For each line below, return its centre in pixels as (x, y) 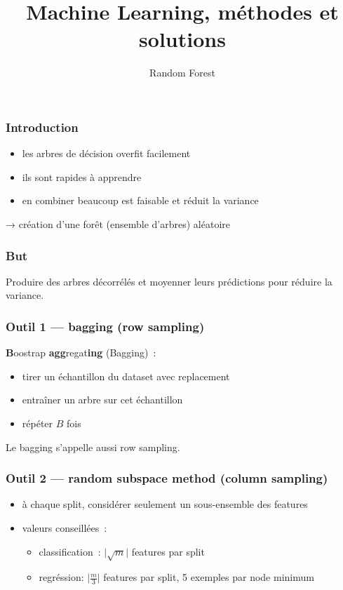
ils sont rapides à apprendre (82, 176)
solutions (182, 39)
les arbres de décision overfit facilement (106, 153)
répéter (38, 423)
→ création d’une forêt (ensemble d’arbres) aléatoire (118, 223)
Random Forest (182, 73)
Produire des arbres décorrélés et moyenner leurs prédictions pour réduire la (169, 281)
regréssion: (61, 577)
